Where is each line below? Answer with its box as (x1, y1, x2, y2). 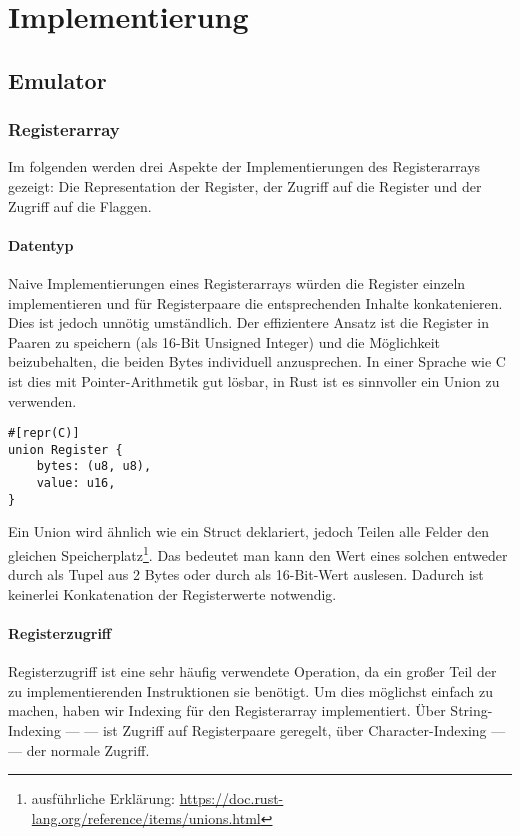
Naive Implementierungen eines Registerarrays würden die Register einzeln (8, 272, 466, 293)
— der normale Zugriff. (8, 739, 150, 760)
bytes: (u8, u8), (36, 459, 152, 474)
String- (450, 700, 493, 721)
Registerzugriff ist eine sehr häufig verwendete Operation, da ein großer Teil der (8, 661, 497, 682)
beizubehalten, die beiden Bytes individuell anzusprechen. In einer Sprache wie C (8, 351, 506, 372)
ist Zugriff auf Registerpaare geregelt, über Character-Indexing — (102, 720, 506, 740)
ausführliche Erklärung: (31, 788, 175, 809)
